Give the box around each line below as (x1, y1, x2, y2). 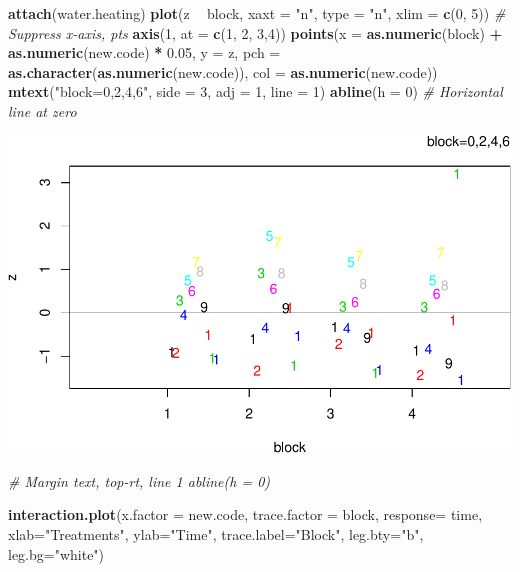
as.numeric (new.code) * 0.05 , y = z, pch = (8, 42, 281, 63)
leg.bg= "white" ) (8, 543, 105, 564)
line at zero (8, 100, 77, 121)
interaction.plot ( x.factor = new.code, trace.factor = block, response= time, (8, 504, 483, 525)
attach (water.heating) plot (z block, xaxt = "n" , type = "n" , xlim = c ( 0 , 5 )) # (8, 3, 506, 23)
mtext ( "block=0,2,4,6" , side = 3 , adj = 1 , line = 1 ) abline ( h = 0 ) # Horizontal (8, 81, 503, 102)
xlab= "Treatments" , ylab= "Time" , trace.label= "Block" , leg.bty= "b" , (8, 523, 424, 544)
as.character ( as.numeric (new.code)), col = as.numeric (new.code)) (8, 61, 438, 82)
